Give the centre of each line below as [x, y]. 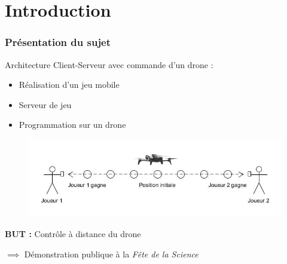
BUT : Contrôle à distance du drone [73, 234]
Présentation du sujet [58, 42]
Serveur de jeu [45, 104]
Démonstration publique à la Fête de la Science [111, 254]
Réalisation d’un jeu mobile [69, 85]
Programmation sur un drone [72, 125]
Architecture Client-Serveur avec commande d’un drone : [109, 64]
